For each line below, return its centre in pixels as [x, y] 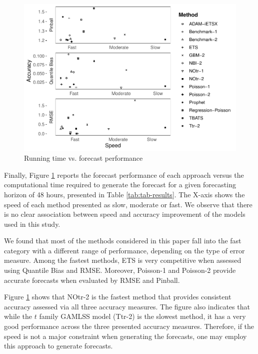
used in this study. [32, 224]
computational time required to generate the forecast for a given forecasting [120, 185]
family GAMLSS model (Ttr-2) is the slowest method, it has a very [142, 316]
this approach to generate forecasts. [58, 346]
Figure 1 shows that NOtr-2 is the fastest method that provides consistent [118, 297]
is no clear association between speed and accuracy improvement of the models [125, 214]
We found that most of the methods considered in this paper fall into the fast [123, 241]
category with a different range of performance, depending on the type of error [124, 250]
